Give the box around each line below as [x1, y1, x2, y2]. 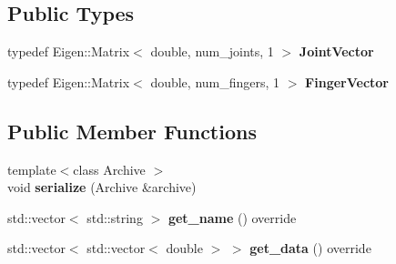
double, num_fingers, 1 [150, 72, 280, 91]
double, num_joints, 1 [150, 42, 274, 61]
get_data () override [249, 239, 371, 258]
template [7, 159, 56, 178]
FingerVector [305, 72, 389, 91]
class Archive [73, 159, 146, 178]
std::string [86, 208, 143, 227]
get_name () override [168, 208, 297, 227]
